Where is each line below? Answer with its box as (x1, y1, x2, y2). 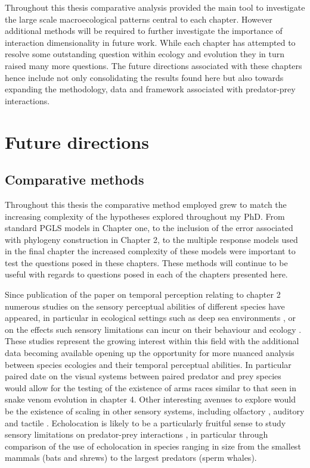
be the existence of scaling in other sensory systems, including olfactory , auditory (5, 405, 305, 417)
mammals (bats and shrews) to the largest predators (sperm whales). (5, 451, 257, 464)
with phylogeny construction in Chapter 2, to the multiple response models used (5, 233, 298, 245)
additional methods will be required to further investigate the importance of (5, 24, 283, 37)
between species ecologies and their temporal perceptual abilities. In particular (5, 358, 292, 370)
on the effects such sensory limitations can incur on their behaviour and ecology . (5, 323, 302, 335)
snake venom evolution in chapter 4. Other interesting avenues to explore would (5, 393, 296, 405)
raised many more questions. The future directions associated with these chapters (5, 59, 302, 71)
